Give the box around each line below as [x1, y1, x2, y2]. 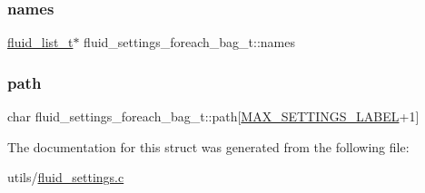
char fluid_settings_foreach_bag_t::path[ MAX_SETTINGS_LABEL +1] [7, 107, 420, 126]
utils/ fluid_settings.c [7, 168, 124, 187]
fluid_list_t [7, 33, 74, 52]
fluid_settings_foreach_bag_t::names [84, 33, 295, 52]
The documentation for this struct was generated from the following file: [7, 137, 410, 156]
